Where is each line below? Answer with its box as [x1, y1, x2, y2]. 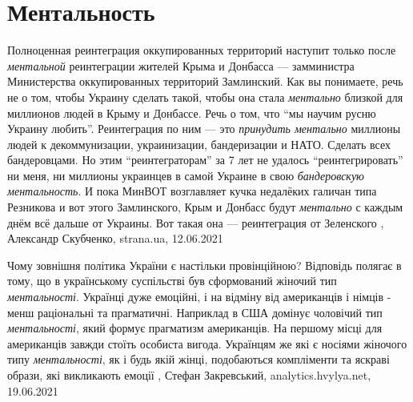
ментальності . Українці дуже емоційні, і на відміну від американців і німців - [7, 288, 391, 305]
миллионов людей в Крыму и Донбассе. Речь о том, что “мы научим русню [7, 104, 376, 121]
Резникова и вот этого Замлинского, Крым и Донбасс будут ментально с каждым [7, 199, 403, 215]
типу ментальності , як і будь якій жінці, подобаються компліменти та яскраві [7, 351, 390, 368]
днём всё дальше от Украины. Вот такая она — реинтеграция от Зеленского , [7, 214, 384, 231]
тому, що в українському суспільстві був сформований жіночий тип [7, 272, 337, 289]
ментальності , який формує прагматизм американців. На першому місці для [7, 320, 383, 336]
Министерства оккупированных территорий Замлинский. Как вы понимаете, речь [7, 73, 403, 90]
